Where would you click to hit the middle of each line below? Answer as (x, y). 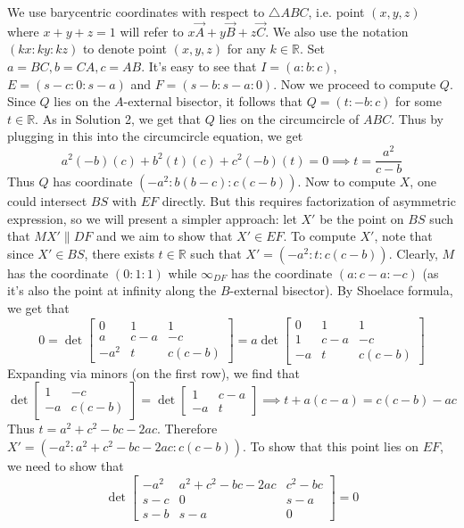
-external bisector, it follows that (213, 101)
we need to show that (66, 465)
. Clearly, (413, 253)
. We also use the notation (337, 31)
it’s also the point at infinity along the (112, 290)
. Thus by (417, 118)
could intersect (47, 201)
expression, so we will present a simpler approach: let (152, 218)
